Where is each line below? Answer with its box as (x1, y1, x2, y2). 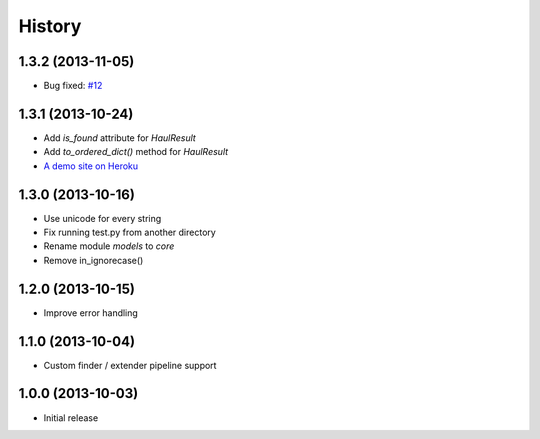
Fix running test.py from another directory (43, 226, 217, 239)
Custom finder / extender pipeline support (43, 359, 217, 371)
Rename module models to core (43, 240, 175, 252)
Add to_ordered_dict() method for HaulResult (43, 146, 229, 158)
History (18, 15, 82, 37)
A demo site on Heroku (43, 160, 139, 172)
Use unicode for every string (43, 212, 162, 224)
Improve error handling (43, 306, 139, 319)
